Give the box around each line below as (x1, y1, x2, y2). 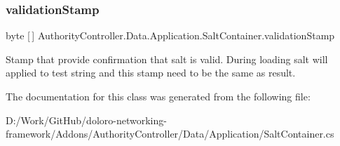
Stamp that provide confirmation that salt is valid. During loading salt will (6, 51, 328, 66)
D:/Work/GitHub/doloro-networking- (6, 112, 167, 127)
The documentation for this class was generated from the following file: (6, 89, 311, 103)
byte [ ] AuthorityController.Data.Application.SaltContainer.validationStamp (6, 28, 335, 43)
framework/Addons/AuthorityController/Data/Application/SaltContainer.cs (6, 126, 334, 141)
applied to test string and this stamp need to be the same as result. (6, 65, 296, 80)
